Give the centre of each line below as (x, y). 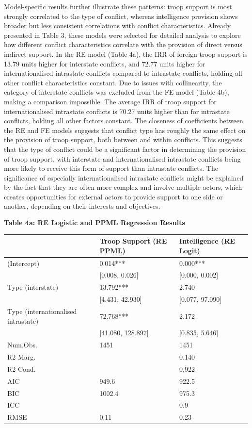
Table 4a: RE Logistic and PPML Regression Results (94, 222)
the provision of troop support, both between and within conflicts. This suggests (123, 140)
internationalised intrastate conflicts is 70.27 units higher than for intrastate (117, 111)
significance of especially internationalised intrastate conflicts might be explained (124, 177)
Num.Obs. (22, 345)
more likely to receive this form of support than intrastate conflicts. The (111, 168)
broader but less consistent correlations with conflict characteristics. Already (118, 25)
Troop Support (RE (133, 241)
